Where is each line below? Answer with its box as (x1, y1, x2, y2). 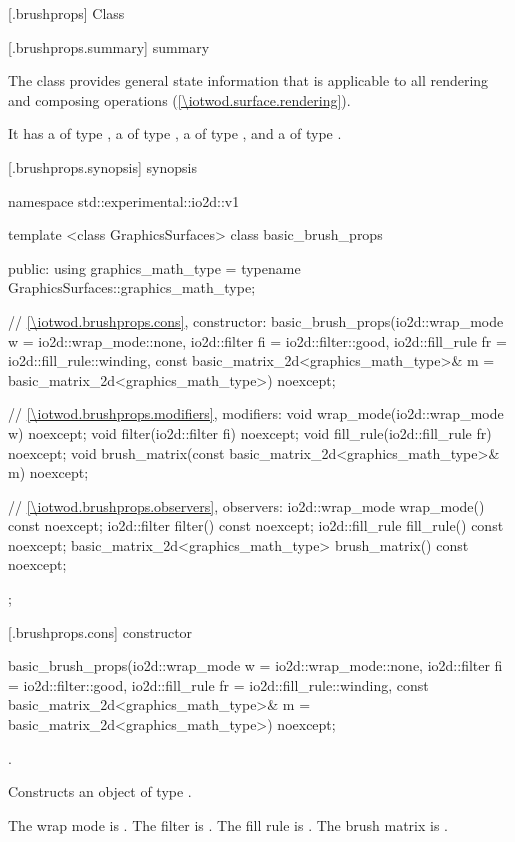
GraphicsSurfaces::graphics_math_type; (8, 277, 256, 298)
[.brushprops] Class (8, 3, 125, 23)
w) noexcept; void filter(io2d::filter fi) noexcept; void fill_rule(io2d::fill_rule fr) (8, 422, 492, 443)
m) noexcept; (8, 462, 89, 483)
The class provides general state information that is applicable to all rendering (8, 70, 489, 91)
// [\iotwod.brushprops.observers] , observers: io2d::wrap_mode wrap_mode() (8, 495, 485, 516)
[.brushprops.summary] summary (8, 36, 210, 57)
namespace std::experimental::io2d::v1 (8, 190, 240, 211)
